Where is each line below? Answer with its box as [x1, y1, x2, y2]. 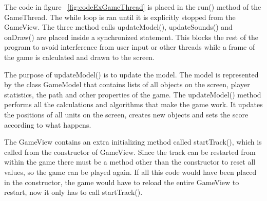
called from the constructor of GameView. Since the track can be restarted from [4, 146, 256, 157]
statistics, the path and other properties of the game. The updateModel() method [4, 89, 261, 99]
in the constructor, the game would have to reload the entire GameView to [4, 176, 239, 187]
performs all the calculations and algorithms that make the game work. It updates [4, 99, 263, 110]
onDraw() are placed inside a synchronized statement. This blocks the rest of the [4, 31, 259, 42]
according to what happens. [4, 119, 91, 130]
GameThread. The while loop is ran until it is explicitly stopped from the [4, 11, 236, 22]
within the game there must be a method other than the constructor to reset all [4, 156, 256, 167]
